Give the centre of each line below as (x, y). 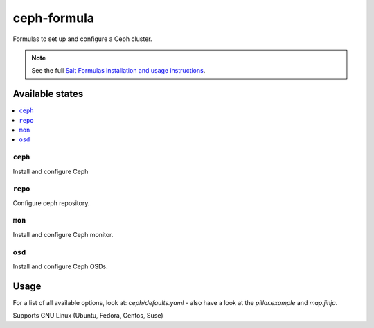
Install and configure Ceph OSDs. (60, 266)
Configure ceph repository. (51, 203)
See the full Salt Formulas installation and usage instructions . (118, 71)
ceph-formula (54, 18)
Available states (48, 94)
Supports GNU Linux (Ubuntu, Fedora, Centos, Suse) (88, 316)
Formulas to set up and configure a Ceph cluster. (82, 39)
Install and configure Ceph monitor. (63, 234)
